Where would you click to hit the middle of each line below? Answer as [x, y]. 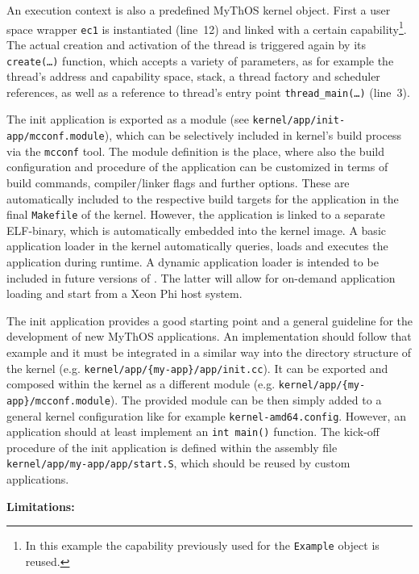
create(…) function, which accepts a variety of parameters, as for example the [200, 60]
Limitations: [41, 506]
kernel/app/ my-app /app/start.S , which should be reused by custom [178, 463]
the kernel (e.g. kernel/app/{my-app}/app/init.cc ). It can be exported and [197, 368]
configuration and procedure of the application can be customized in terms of [197, 167]
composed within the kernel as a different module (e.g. [141, 384]
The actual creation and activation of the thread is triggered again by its [186, 44]
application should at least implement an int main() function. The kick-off [193, 432]
